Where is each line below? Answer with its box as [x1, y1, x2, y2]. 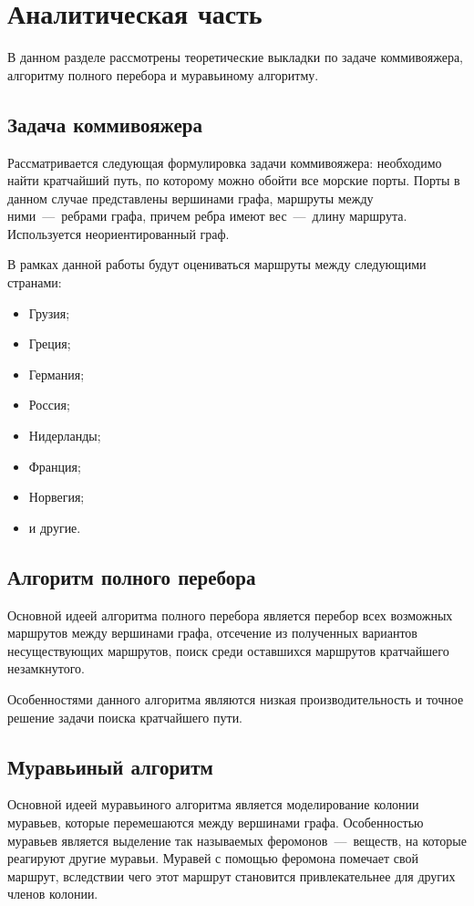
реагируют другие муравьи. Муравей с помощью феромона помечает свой [7, 849, 418, 868]
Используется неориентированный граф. [7, 224, 230, 243]
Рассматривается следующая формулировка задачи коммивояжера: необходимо [7, 152, 442, 172]
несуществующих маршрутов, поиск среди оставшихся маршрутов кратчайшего [7, 640, 449, 660]
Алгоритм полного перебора [7, 562, 256, 590]
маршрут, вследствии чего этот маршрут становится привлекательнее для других [7, 866, 456, 885]
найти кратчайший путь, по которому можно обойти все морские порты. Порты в [7, 171, 460, 190]
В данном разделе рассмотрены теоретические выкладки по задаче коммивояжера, [7, 47, 464, 67]
